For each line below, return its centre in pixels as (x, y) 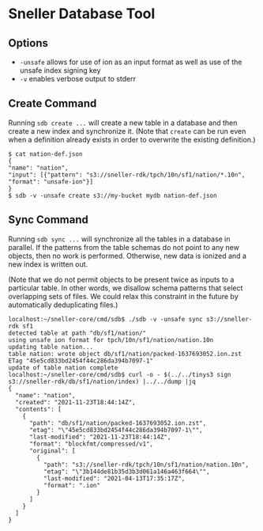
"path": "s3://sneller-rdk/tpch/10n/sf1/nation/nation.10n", (146, 465)
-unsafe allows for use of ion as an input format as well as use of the (131, 62)
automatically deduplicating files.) (63, 305)
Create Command (53, 104)
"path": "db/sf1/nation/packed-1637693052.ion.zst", (118, 423)
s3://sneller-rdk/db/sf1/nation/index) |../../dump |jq (102, 381)
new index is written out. (48, 264)
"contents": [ (38, 409)
